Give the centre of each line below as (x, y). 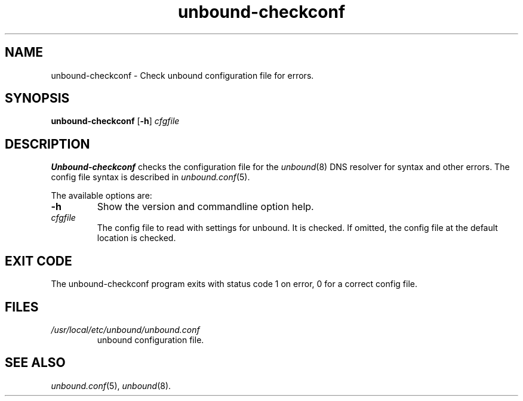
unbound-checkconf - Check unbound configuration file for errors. (182, 75)
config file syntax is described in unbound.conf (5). (150, 177)
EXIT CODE (39, 261)
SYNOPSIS (37, 98)
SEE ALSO (35, 363)
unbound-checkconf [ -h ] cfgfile (115, 121)
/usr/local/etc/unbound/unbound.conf (125, 329)
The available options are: (101, 196)
